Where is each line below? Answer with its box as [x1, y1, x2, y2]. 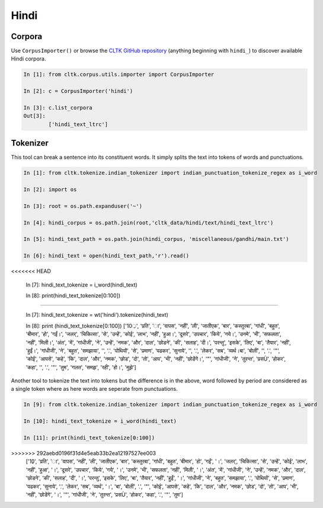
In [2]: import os [23, 187, 77, 193]
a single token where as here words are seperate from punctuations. [11, 385, 178, 393]
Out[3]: [23, 112, 46, 120]
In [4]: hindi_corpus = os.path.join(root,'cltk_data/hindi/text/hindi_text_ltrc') [23, 219, 274, 226]
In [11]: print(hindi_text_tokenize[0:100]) [23, 435, 155, 441]
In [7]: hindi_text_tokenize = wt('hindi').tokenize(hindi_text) [25, 311, 168, 319]
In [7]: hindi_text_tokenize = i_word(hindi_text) [25, 281, 137, 288]
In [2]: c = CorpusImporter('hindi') [23, 88, 133, 95]
